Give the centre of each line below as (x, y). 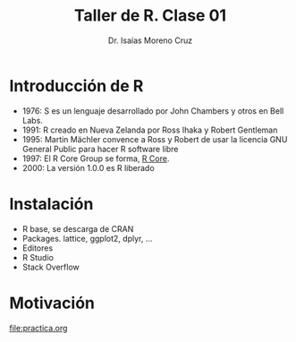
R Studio (38, 257)
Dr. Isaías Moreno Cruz (150, 40)
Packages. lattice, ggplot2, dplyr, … (87, 238)
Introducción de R (76, 85)
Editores (38, 248)
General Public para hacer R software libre (100, 149)
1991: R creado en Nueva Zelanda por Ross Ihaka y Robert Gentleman (150, 130)
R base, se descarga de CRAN (78, 228)
